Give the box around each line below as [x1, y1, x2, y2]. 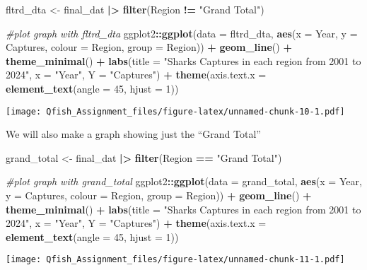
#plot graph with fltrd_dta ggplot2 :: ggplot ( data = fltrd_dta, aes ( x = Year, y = [6, 25, 358, 40]
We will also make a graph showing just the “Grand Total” [6, 127, 261, 141]
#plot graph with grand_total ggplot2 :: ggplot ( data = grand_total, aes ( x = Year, [6, 174, 362, 189]
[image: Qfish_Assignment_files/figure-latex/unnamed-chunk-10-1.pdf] [6, 106, 345, 117]
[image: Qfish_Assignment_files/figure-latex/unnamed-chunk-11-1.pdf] [6, 254, 345, 265]
